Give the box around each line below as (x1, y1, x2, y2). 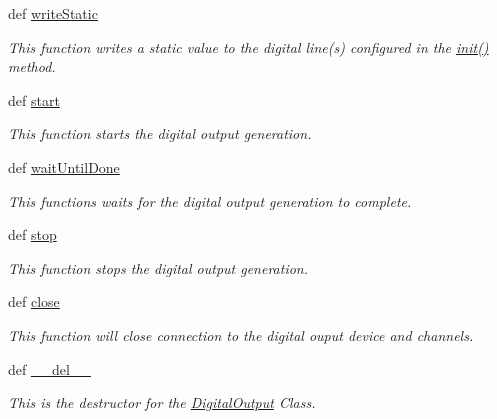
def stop (8, 224, 57, 245)
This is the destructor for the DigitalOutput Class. (8, 392, 316, 413)
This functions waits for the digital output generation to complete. (8, 190, 412, 211)
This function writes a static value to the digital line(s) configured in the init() (8, 36, 489, 57)
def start (8, 89, 60, 110)
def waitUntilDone (8, 156, 120, 177)
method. (8, 56, 56, 77)
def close (8, 291, 60, 312)
